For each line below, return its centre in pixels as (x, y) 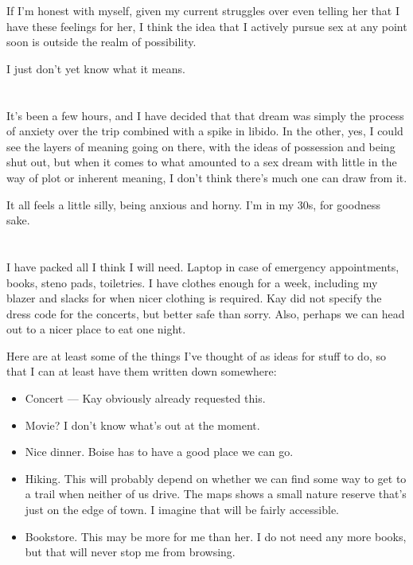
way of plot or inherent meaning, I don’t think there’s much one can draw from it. (207, 177)
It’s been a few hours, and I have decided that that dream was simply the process (205, 115)
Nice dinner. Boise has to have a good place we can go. (159, 452)
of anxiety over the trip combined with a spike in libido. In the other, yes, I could (205, 131)
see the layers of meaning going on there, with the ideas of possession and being (201, 146)
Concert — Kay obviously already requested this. (145, 398)
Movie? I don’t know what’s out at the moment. (142, 425)
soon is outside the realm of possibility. (101, 42)
